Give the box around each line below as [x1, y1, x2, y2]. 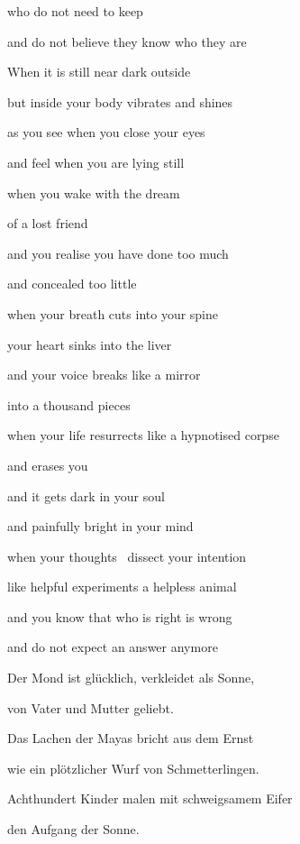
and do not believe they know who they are [7, 32, 247, 50]
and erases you [7, 455, 88, 474]
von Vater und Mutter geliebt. [7, 698, 174, 717]
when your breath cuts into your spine [7, 304, 219, 323]
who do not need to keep [7, 2, 143, 20]
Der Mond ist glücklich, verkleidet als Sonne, [7, 668, 255, 687]
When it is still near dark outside [7, 62, 191, 81]
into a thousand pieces [7, 395, 131, 414]
